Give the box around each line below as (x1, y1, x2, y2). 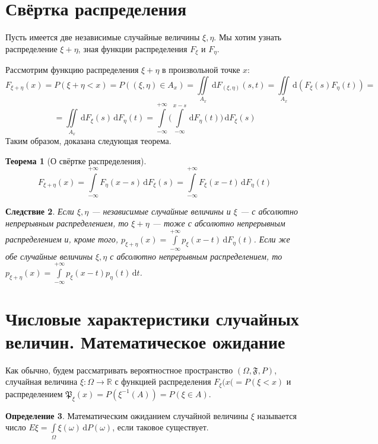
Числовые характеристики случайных (5, 306, 299, 330)
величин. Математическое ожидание (5, 329, 285, 353)
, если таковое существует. (112, 421, 209, 433)
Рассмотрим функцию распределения (5, 63, 139, 76)
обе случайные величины (5, 250, 93, 262)
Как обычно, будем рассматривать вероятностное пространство (5, 363, 233, 376)
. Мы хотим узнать (214, 31, 282, 43)
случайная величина (5, 375, 78, 388)
